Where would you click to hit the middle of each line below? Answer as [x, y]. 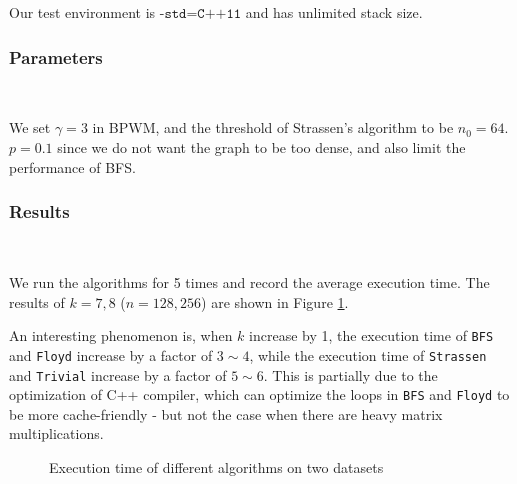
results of [37, 301]
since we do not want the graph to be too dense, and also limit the [261, 147]
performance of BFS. [72, 166]
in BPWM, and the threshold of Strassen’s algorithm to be [273, 127]
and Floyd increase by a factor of [111, 354]
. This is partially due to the [350, 374]
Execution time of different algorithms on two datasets [216, 467]
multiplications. [56, 433]
